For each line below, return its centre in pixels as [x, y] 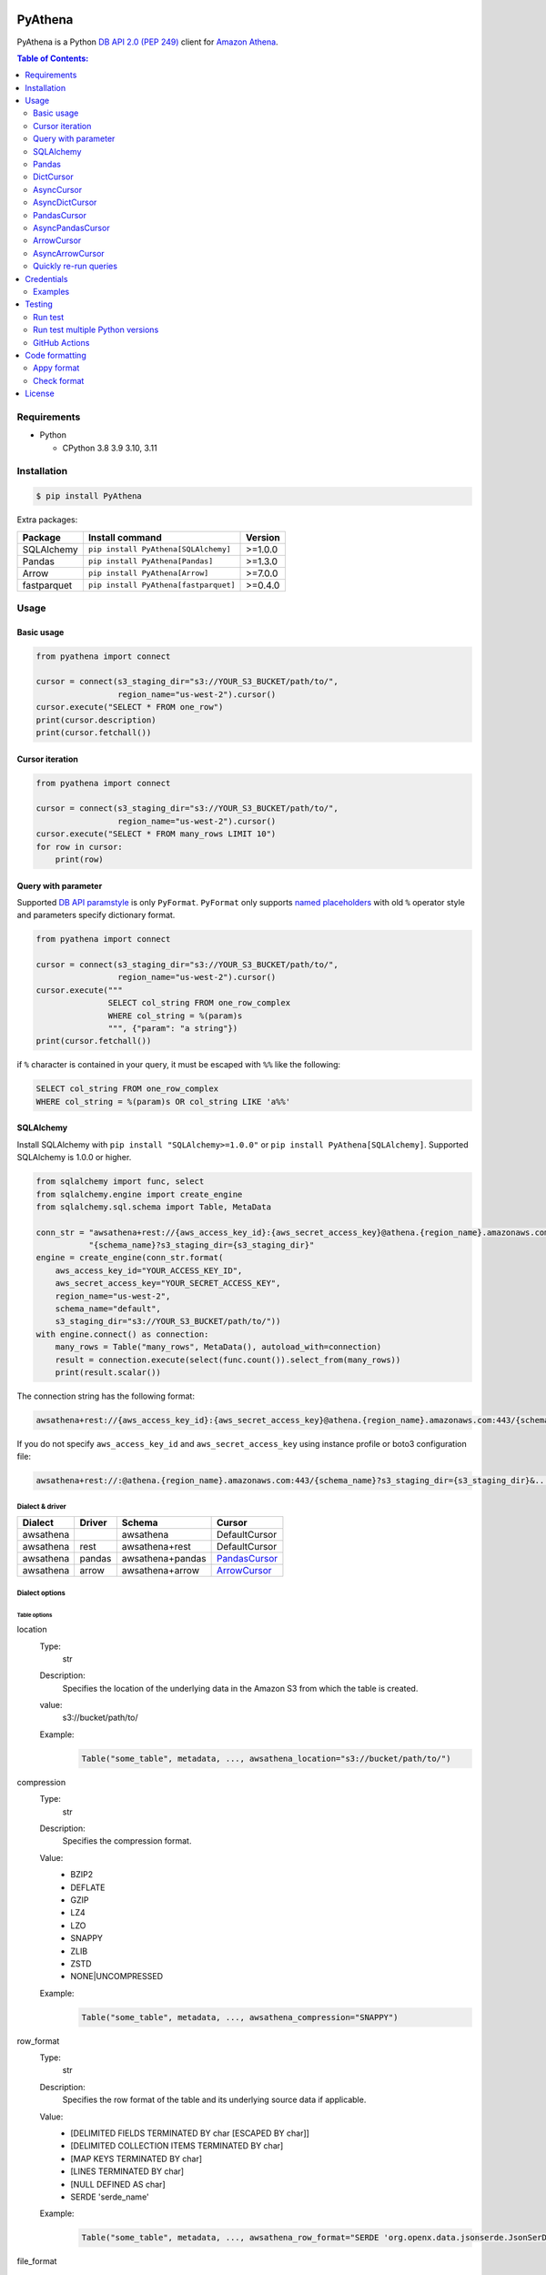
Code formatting [56, 355]
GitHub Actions [61, 342]
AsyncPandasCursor [71, 227]
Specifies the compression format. [127, 1841]
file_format [37, 2261]
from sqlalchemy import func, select [120, 1182]
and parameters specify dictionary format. [96, 915]
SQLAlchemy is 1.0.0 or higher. [74, 1158]
